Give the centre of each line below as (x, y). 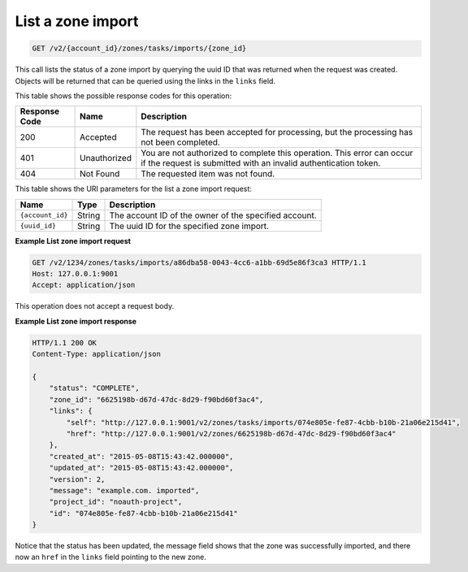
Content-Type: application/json (97, 354)
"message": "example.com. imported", (124, 490)
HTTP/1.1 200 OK (65, 342)
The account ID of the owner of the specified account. (213, 215)
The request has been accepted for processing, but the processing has (277, 132)
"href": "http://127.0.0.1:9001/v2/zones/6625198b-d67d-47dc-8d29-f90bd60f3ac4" (232, 433)
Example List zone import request (73, 240)
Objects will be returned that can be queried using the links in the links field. (145, 80)
